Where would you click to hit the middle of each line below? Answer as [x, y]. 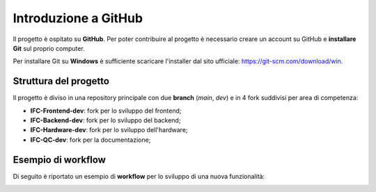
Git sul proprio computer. [49, 48]
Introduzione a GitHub [78, 18]
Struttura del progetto [61, 81]
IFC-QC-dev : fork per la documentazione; [91, 140]
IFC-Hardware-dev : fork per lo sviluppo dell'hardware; [109, 130]
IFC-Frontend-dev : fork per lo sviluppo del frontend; [106, 111]
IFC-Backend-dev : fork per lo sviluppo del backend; [105, 120]
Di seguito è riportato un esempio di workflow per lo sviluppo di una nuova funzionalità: [139, 176]
